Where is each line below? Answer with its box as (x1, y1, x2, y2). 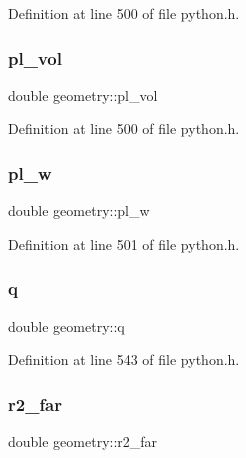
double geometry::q (8, 315, 125, 336)
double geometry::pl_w (8, 200, 150, 221)
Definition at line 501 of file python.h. (8, 233, 240, 254)
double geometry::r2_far (8, 431, 158, 452)
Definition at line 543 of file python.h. (8, 349, 240, 370)
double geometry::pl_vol (8, 84, 158, 105)
